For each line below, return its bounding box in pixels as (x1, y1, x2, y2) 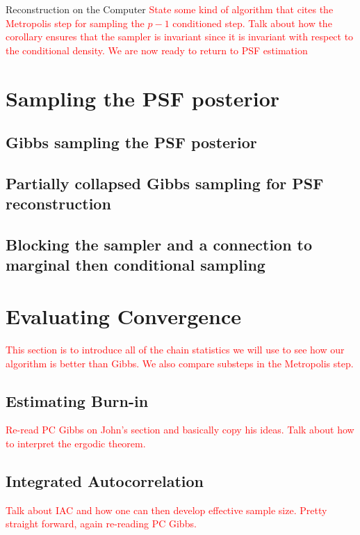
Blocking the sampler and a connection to (6, 234, 313, 255)
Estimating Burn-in (6, 390, 149, 411)
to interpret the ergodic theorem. (6, 436, 146, 450)
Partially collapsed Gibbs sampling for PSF (6, 172, 324, 193)
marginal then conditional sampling (6, 254, 265, 276)
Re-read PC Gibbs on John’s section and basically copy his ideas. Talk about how (6, 422, 354, 437)
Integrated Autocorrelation (6, 470, 204, 491)
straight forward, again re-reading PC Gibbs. (6, 516, 197, 531)
